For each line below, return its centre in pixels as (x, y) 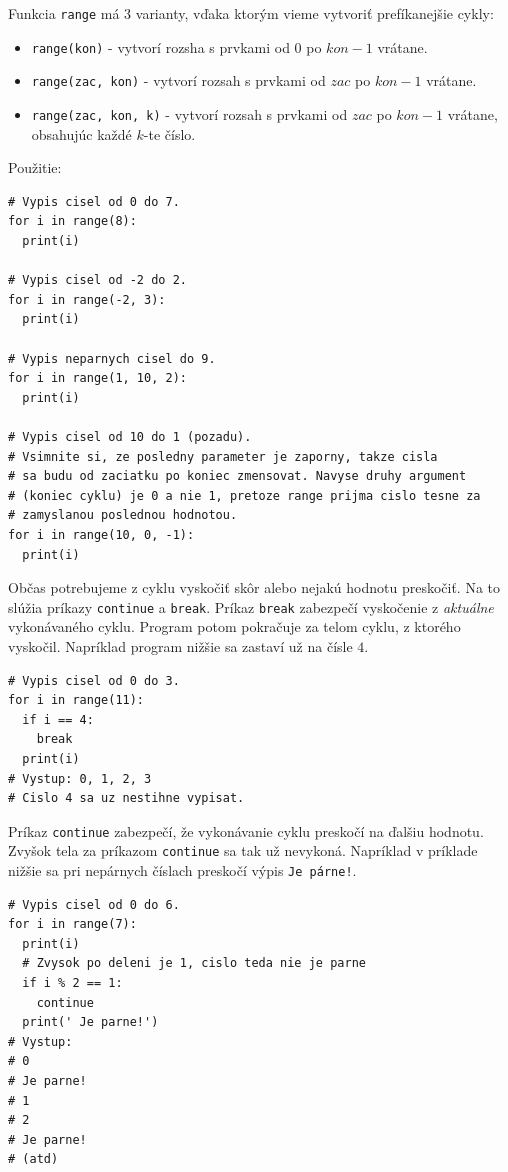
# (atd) (33, 1159)
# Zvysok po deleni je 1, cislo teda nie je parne (194, 963)
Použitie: (35, 167)
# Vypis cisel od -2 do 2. (97, 280)
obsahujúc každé (81, 133)
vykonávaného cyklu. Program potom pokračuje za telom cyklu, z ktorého (234, 626)
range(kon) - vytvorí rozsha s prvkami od (160, 46)
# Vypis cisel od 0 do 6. (94, 904)
